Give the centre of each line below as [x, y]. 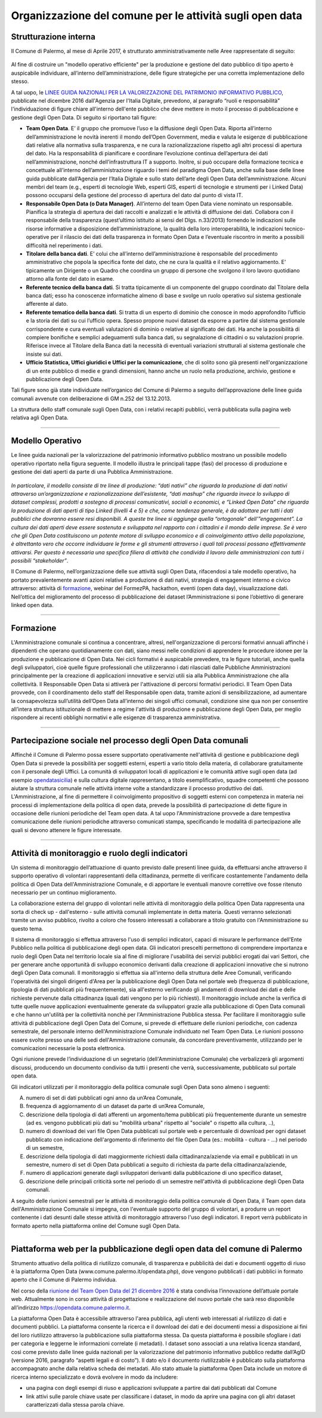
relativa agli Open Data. [40, 418]
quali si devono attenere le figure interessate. [66, 830]
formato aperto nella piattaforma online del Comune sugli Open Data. [96, 1226]
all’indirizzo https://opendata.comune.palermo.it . [71, 1307]
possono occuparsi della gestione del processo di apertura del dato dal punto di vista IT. [134, 195]
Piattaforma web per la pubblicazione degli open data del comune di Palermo [157, 1249]
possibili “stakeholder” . [40, 561]
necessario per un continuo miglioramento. [64, 892]
